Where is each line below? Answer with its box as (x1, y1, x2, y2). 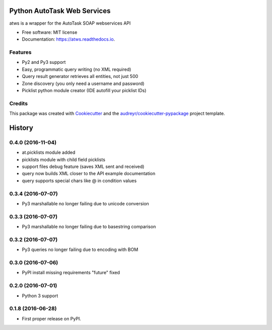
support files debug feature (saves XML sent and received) (22, 163, 145, 170)
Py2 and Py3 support (22, 59, 66, 65)
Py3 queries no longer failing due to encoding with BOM (22, 246, 139, 253)
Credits (9, 100, 28, 107)
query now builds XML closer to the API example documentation (22, 171, 156, 177)
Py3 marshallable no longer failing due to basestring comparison (22, 224, 156, 230)
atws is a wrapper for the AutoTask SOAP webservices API (9, 20, 131, 26)
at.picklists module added (22, 149, 76, 155)
